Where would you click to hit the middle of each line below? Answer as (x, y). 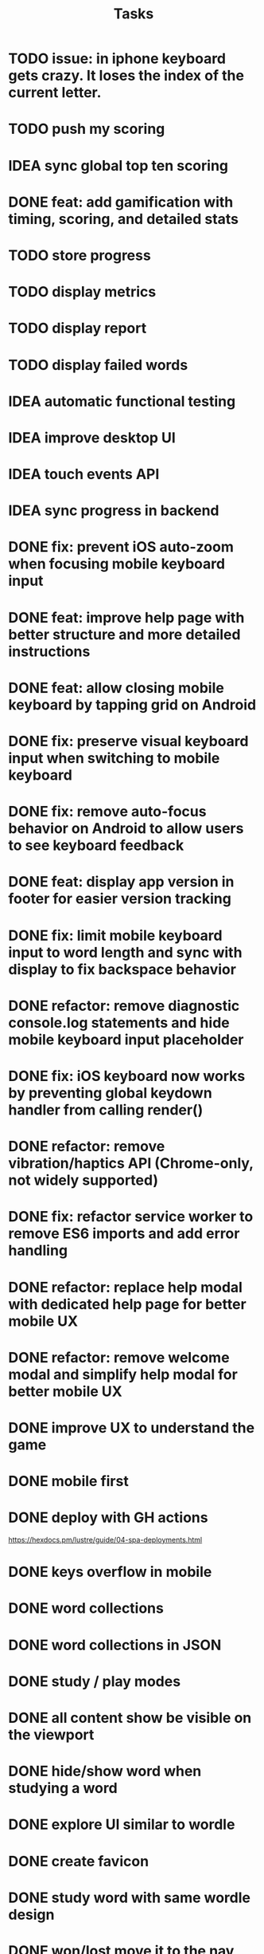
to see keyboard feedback (96, 845)
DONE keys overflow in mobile (110, 1572)
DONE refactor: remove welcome (119, 1357)
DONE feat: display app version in (121, 882)
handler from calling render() (106, 1110)
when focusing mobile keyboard (116, 564)
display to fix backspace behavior (122, 969)
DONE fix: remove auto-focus (107, 812)
